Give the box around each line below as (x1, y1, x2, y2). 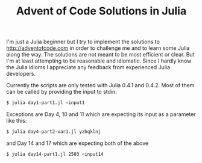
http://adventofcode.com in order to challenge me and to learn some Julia (6, 45, 190, 52)
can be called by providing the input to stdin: (6, 88, 118, 96)
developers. (6, 70, 36, 78)
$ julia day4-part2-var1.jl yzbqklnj (6, 129, 101, 135)
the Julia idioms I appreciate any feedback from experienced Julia (6, 64, 171, 71)
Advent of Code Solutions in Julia (16, 4, 187, 18)
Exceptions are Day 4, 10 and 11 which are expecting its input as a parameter (6, 111, 196, 118)
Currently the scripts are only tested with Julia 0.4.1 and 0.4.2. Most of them (6, 82, 195, 89)
